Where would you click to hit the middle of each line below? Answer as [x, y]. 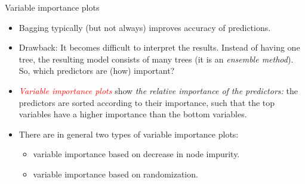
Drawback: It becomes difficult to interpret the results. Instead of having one [159, 47]
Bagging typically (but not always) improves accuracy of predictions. [145, 27]
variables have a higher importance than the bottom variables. [133, 114]
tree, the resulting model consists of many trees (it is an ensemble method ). [156, 59]
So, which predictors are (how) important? [97, 71]
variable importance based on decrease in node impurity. [136, 154]
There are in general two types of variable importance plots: [129, 134]
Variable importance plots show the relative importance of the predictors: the [158, 90]
